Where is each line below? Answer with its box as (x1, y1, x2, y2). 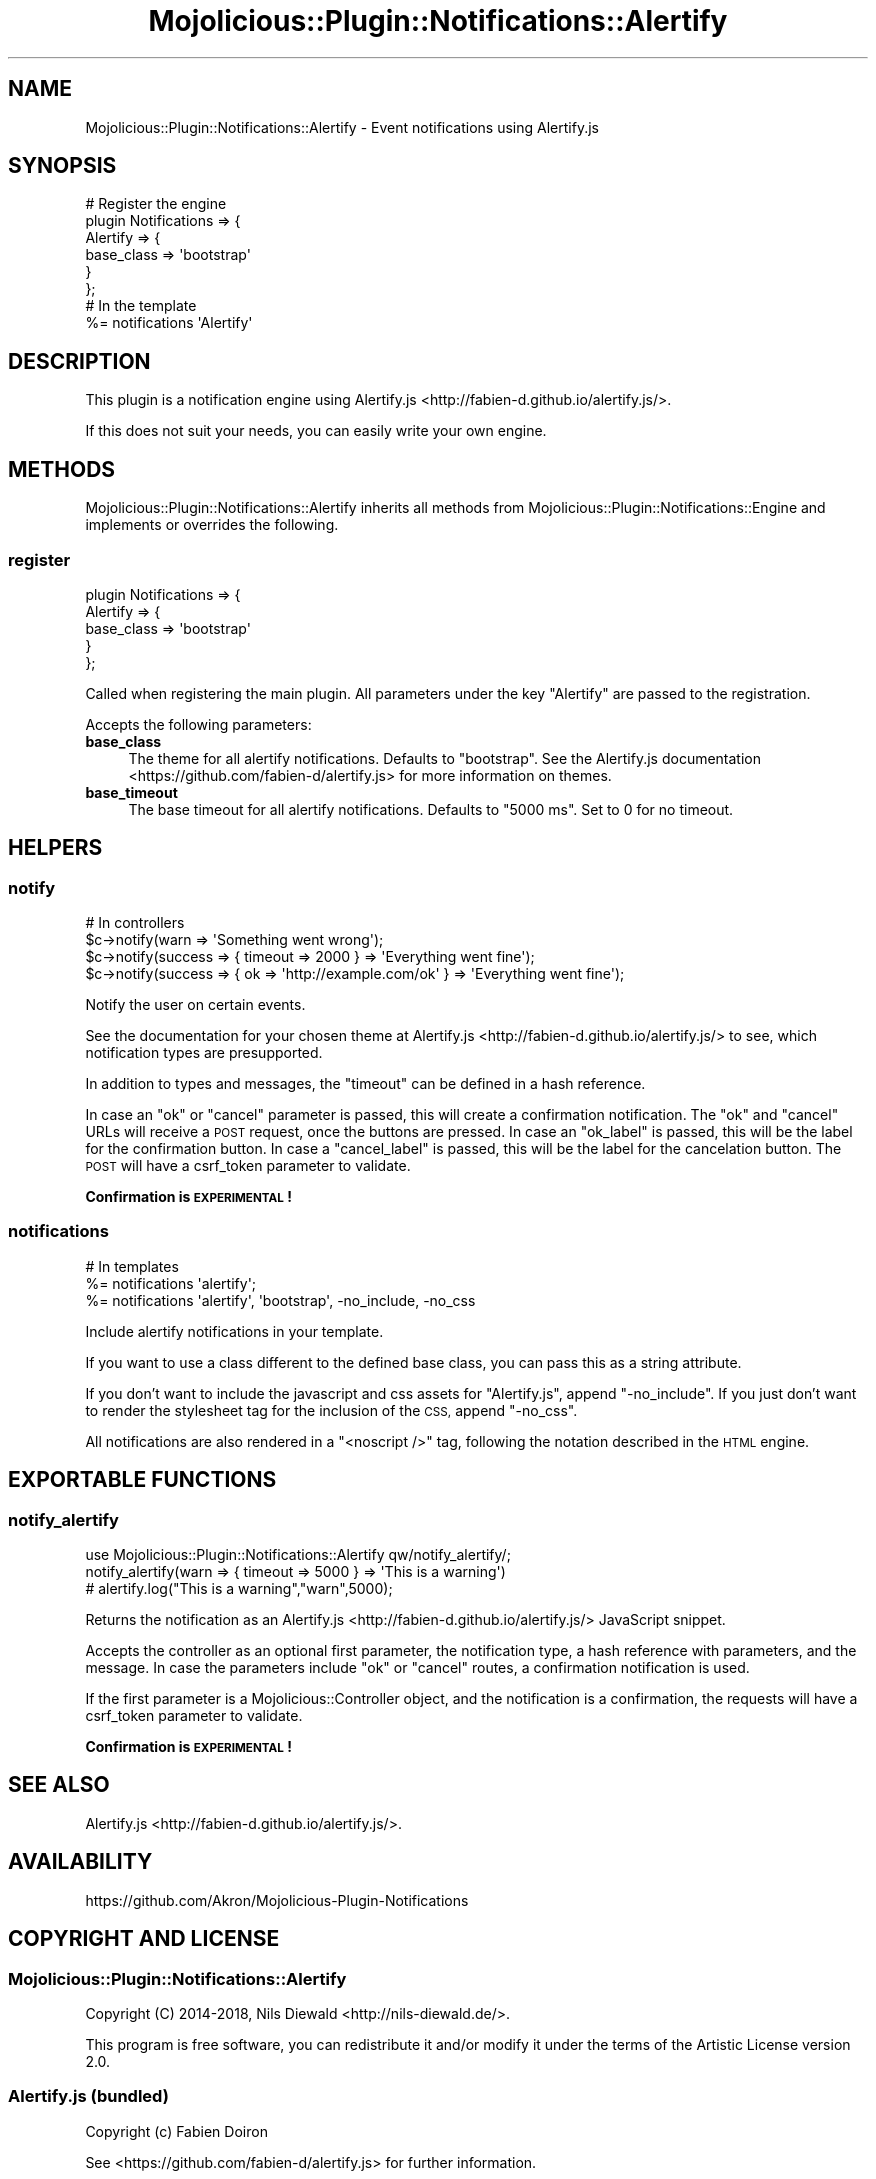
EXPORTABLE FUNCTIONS (8, 1467, 277, 1493)
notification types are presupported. (85, 1044, 323, 1062)
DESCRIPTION (8, 348, 151, 374)
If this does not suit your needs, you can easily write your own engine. (85, 422, 547, 440)
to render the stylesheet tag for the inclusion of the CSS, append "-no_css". (85, 1401, 578, 1419)
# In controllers (85, 914, 185, 932)
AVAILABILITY (8, 1849, 153, 1875)
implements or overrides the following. (85, 516, 339, 534)
